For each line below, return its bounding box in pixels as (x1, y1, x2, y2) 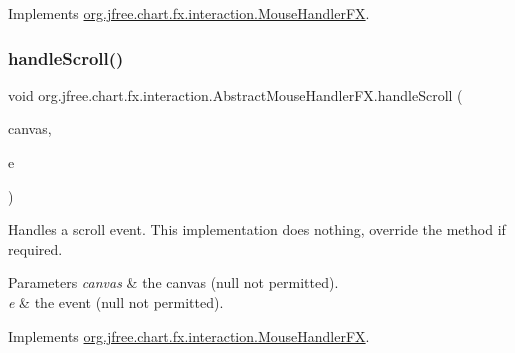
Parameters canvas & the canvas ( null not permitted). (8, 272, 339, 293)
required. (8, 238, 63, 259)
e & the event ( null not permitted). (8, 291, 224, 312)
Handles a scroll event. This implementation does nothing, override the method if (8, 219, 506, 240)
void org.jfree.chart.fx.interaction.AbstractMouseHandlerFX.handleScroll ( (8, 84, 463, 105)
